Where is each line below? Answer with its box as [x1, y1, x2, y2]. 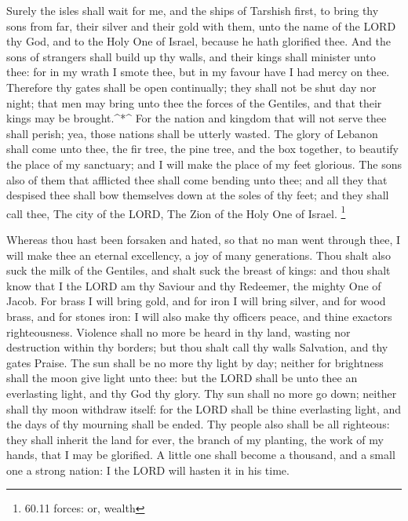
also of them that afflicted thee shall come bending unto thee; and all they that [6, 171, 388, 188]
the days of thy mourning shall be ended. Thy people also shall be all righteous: [6, 416, 390, 432]
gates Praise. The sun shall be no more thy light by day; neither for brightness [6, 354, 384, 370]
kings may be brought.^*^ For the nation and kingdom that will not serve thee [6, 110, 387, 126]
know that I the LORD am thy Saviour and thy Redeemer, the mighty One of [6, 277, 381, 293]
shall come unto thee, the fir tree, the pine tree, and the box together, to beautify [6, 140, 399, 157]
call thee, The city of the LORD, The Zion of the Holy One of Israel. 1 [6, 202, 346, 221]
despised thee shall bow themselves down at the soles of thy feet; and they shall [6, 187, 389, 203]
